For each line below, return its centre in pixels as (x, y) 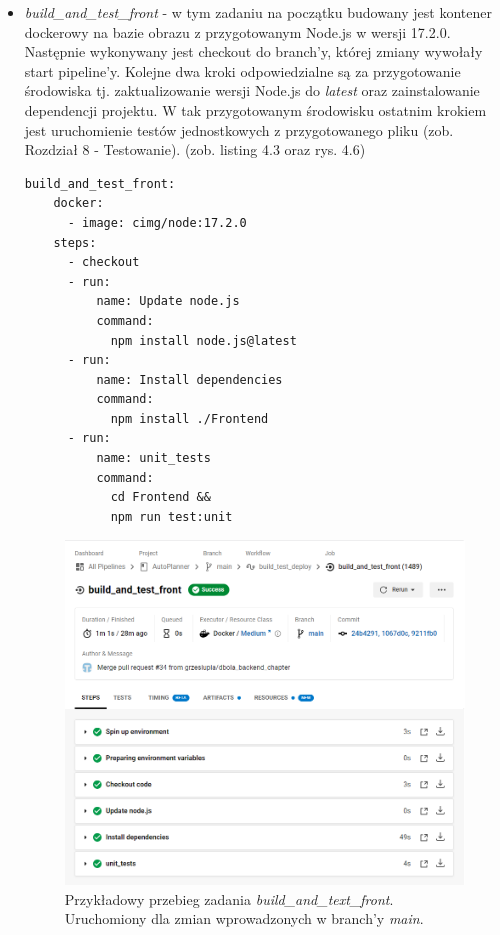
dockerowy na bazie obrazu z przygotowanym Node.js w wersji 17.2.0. (237, 31)
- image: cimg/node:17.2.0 (157, 222)
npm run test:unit (171, 516)
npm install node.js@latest (203, 340)
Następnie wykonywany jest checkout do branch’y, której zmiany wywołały (253, 51)
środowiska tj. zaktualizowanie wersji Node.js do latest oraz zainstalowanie (252, 90)
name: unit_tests (153, 458)
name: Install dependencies (189, 379)
